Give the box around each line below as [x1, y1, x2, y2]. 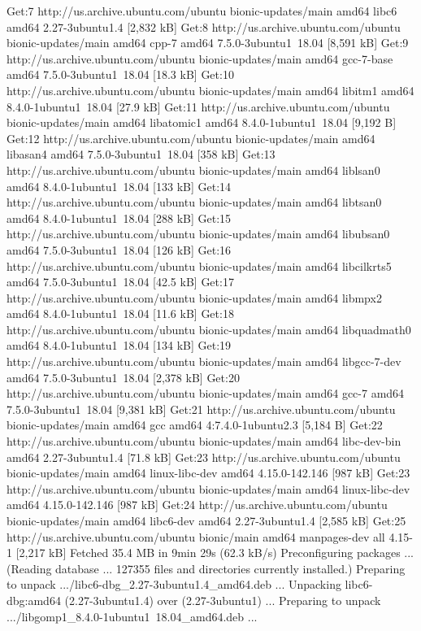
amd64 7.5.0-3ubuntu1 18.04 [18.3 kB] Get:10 [7, 66, 234, 83]
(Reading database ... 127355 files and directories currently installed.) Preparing [7, 559, 406, 577]
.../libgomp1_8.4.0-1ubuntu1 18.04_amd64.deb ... [7, 607, 258, 624]
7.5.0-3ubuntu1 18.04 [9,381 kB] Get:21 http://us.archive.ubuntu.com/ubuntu [7, 400, 396, 417]
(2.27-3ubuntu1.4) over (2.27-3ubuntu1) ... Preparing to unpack [64, 591, 381, 608]
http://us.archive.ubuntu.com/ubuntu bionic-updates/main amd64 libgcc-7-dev [7, 353, 401, 370]
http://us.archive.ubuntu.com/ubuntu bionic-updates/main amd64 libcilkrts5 [7, 257, 392, 274]
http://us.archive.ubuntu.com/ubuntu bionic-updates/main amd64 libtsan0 [7, 194, 382, 211]
